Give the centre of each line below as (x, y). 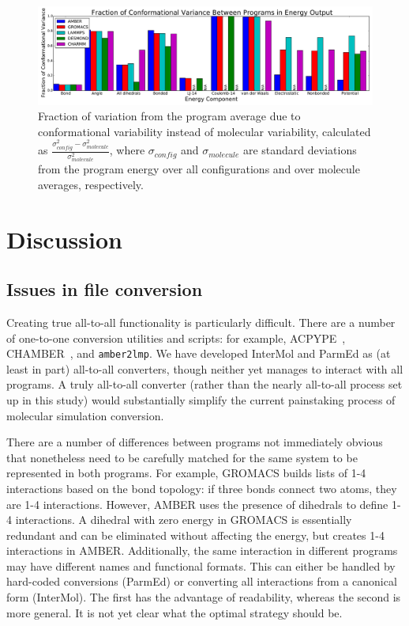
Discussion (64, 239)
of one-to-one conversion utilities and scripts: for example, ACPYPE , (176, 338)
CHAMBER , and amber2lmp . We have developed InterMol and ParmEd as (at (199, 353)
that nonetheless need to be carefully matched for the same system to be (182, 457)
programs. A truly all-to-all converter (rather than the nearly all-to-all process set (204, 384)
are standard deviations (300, 150)
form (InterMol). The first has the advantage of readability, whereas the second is (204, 597)
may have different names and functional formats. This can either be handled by (201, 565)
